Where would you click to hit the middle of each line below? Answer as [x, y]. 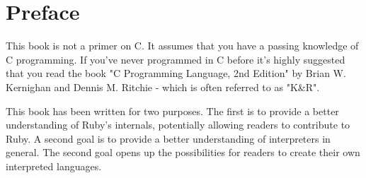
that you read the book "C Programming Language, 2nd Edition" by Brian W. [176, 73]
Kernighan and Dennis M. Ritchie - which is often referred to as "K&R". [163, 87]
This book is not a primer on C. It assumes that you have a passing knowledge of [182, 46]
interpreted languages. [54, 166]
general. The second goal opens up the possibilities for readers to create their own [183, 152]
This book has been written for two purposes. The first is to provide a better [172, 111]
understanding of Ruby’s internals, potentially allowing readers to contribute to [178, 125]
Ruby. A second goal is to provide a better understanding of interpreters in [168, 138]
